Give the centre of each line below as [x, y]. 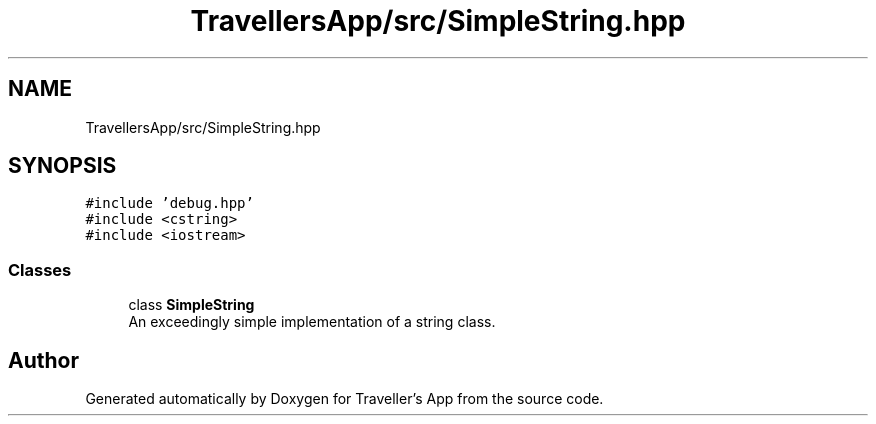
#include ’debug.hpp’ [169, 203]
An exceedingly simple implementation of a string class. [312, 322]
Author [43, 360]
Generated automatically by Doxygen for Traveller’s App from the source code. [344, 399]
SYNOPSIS [62, 166]
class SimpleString [191, 305]
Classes [40, 269]
